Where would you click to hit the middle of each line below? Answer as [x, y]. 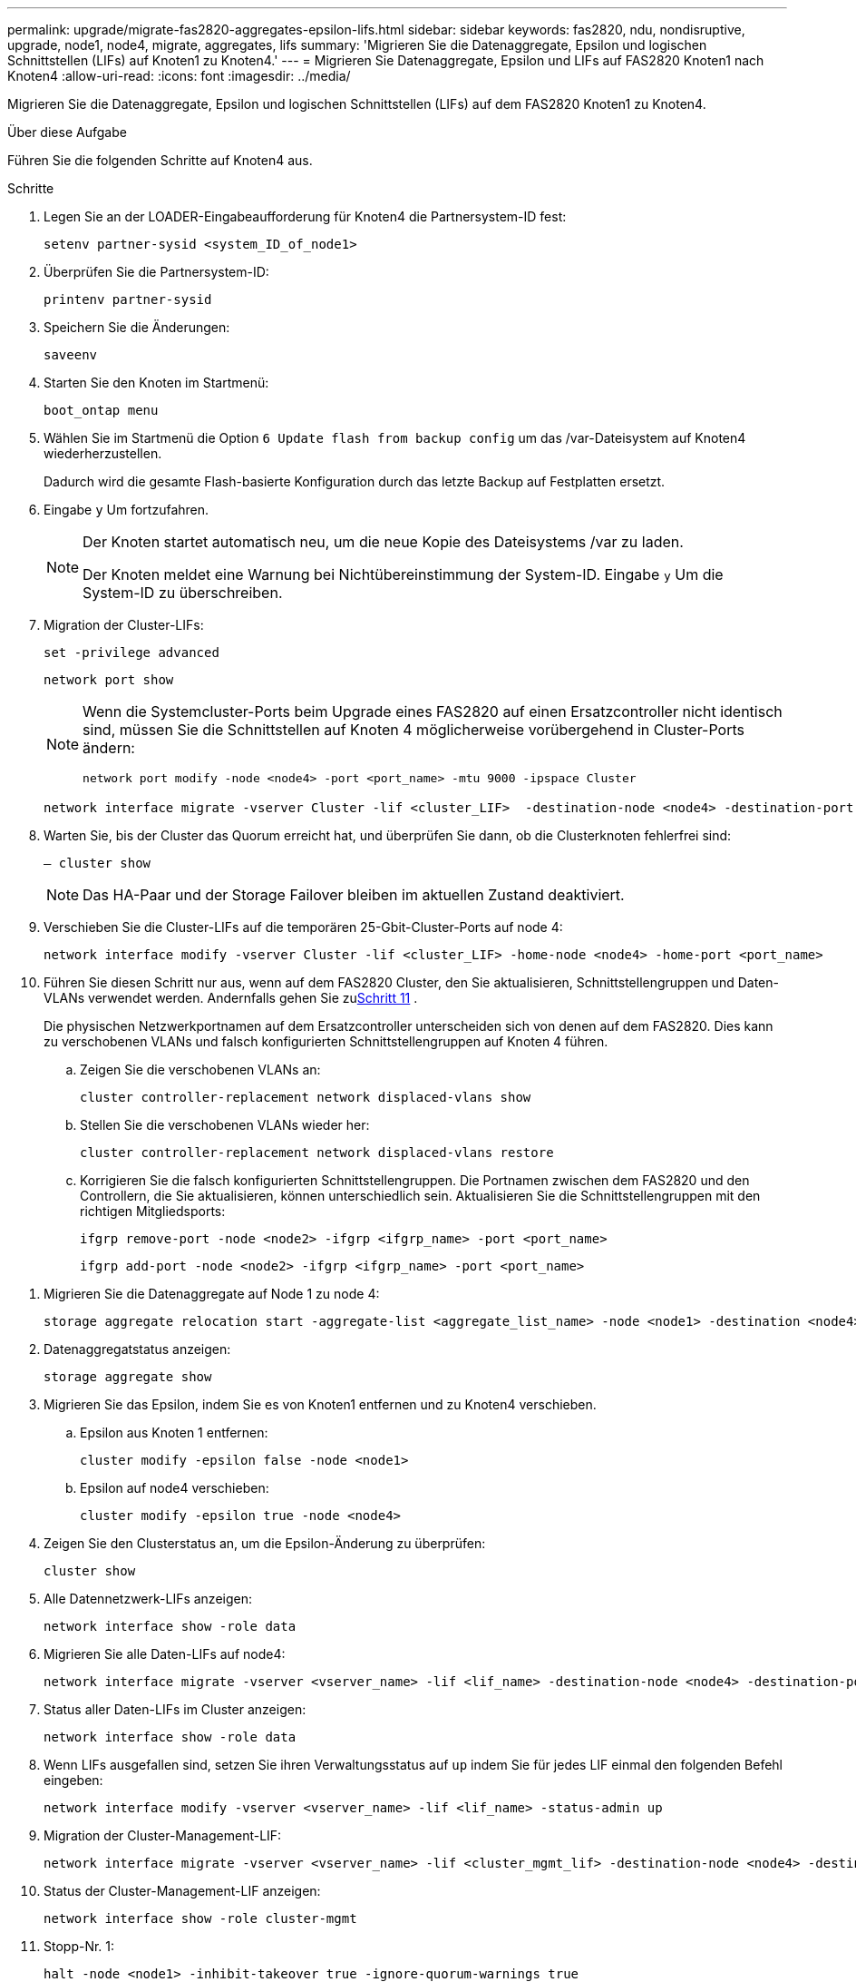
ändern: [109, 748]
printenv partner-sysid [128, 299]
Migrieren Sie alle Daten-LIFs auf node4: [165, 1654]
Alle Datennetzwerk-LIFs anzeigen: [148, 1599]
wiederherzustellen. [103, 453]
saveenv [71, 355]
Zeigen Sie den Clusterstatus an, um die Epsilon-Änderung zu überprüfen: [265, 1543]
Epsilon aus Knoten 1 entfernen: [174, 1433]
